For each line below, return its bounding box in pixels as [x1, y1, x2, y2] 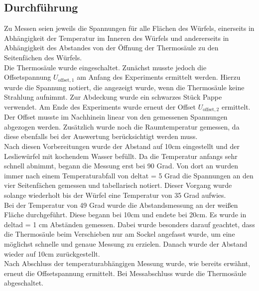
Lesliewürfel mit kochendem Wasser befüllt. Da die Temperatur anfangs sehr [4, 150, 238, 161]
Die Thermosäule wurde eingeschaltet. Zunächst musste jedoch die [4, 62, 207, 72]
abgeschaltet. [4, 278, 44, 288]
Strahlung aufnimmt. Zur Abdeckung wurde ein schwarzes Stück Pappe [4, 92, 222, 102]
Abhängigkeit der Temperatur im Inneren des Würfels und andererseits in [4, 32, 229, 43]
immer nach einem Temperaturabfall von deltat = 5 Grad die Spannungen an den [4, 170, 254, 180]
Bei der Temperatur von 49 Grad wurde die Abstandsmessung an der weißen [4, 199, 238, 210]
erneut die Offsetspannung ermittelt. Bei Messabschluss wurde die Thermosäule [4, 268, 247, 278]
